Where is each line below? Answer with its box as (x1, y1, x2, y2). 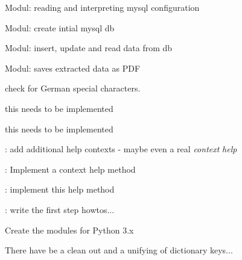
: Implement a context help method (5, 162, 136, 175)
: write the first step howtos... (5, 203, 115, 215)
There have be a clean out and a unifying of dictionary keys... (5, 244, 233, 256)
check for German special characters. (5, 82, 141, 94)
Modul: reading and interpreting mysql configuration (5, 1, 200, 13)
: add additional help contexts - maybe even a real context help (5, 143, 237, 155)
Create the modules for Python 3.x (5, 223, 134, 236)
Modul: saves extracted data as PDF (5, 61, 141, 74)
